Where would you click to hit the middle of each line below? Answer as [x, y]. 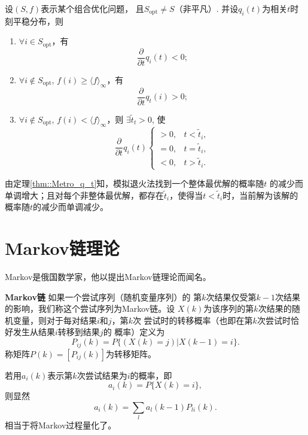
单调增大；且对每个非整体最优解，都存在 [84, 195]
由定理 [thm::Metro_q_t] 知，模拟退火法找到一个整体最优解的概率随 [135, 183]
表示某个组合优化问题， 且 [92, 8]
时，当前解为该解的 [260, 195]
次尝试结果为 [102, 375]
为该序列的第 [229, 308]
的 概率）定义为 [134, 332]
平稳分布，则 [38, 21]
